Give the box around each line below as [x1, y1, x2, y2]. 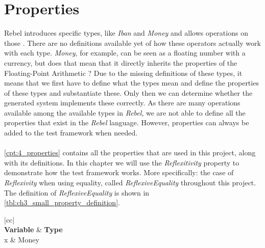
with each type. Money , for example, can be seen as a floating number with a [4, 47, 246, 58]
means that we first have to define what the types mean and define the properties [4, 77, 259, 88]
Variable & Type [4, 224, 63, 235]
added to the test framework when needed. [4, 127, 138, 138]
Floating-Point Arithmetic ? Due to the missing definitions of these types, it [4, 67, 243, 78]
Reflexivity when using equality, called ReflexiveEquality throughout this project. [4, 177, 256, 188]
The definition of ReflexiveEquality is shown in [4, 187, 150, 198]
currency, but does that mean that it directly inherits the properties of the [4, 57, 237, 68]
